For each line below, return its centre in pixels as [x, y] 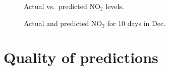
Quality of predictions [81, 57]
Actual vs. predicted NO [62, 6]
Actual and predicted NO [63, 23]
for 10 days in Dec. [136, 23]
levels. [115, 6]
